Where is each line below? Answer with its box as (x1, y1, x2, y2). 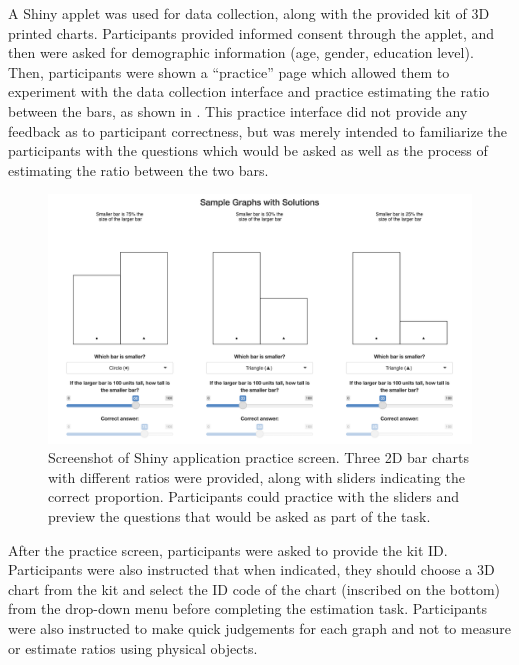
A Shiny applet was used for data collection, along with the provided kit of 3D (8, 3, 490, 23)
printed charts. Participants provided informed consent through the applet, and (8, 22, 495, 43)
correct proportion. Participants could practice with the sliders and (48, 486, 460, 507)
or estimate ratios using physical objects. (8, 637, 258, 658)
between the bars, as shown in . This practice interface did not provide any (8, 100, 468, 121)
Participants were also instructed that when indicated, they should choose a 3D (8, 559, 495, 580)
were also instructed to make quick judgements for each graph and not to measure (8, 617, 511, 638)
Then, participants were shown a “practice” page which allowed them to (8, 61, 450, 82)
